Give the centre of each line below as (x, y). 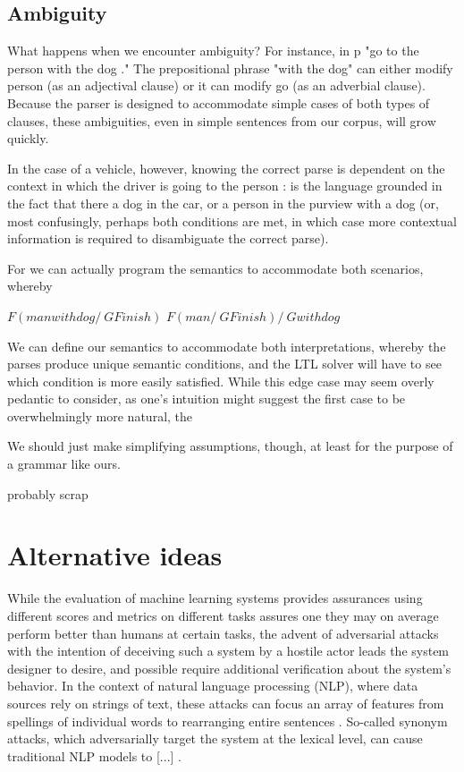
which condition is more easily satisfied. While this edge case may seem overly (221, 381)
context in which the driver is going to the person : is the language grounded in (225, 186)
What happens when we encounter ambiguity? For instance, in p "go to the (213, 51)
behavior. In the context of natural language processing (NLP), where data (213, 686)
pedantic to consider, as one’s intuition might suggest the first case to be (207, 399)
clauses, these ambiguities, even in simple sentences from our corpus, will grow (222, 120)
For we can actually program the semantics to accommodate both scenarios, (215, 268)
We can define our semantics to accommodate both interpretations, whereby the (227, 346)
